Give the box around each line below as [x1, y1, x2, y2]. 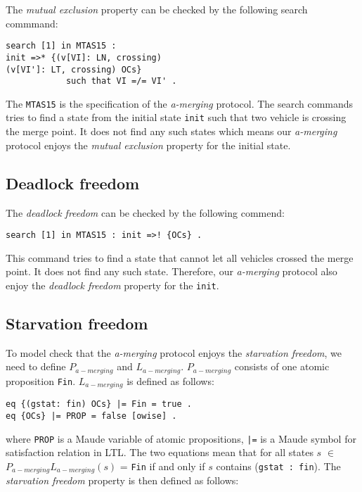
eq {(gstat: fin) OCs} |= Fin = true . [6, 399, 192, 410]
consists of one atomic [234, 359, 330, 374]
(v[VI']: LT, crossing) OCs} [6, 64, 142, 75]
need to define [6, 359, 66, 374]
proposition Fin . [6, 373, 76, 388]
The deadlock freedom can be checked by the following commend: [6, 205, 285, 220]
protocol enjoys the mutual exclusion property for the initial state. [6, 137, 291, 152]
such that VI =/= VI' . [65, 76, 177, 87]
